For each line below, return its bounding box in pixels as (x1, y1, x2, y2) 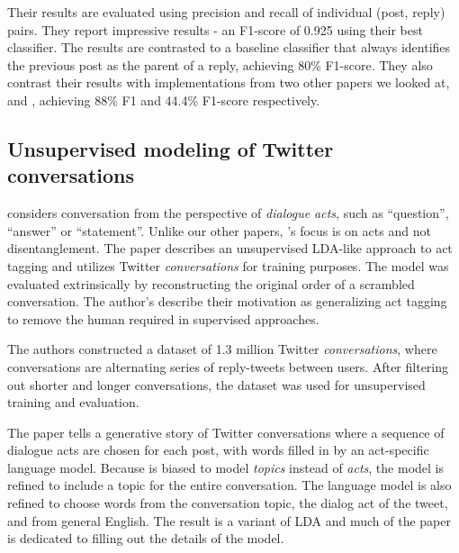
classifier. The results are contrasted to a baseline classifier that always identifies (7, 38, 451, 57)
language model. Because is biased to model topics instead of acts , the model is (7, 458, 444, 476)
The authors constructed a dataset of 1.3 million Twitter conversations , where (7, 340, 437, 358)
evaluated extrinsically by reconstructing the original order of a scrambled (7, 274, 415, 293)
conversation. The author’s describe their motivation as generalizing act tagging (7, 292, 447, 311)
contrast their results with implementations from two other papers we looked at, (7, 73, 450, 92)
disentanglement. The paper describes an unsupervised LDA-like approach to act (7, 239, 453, 258)
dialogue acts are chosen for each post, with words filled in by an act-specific (7, 440, 429, 459)
